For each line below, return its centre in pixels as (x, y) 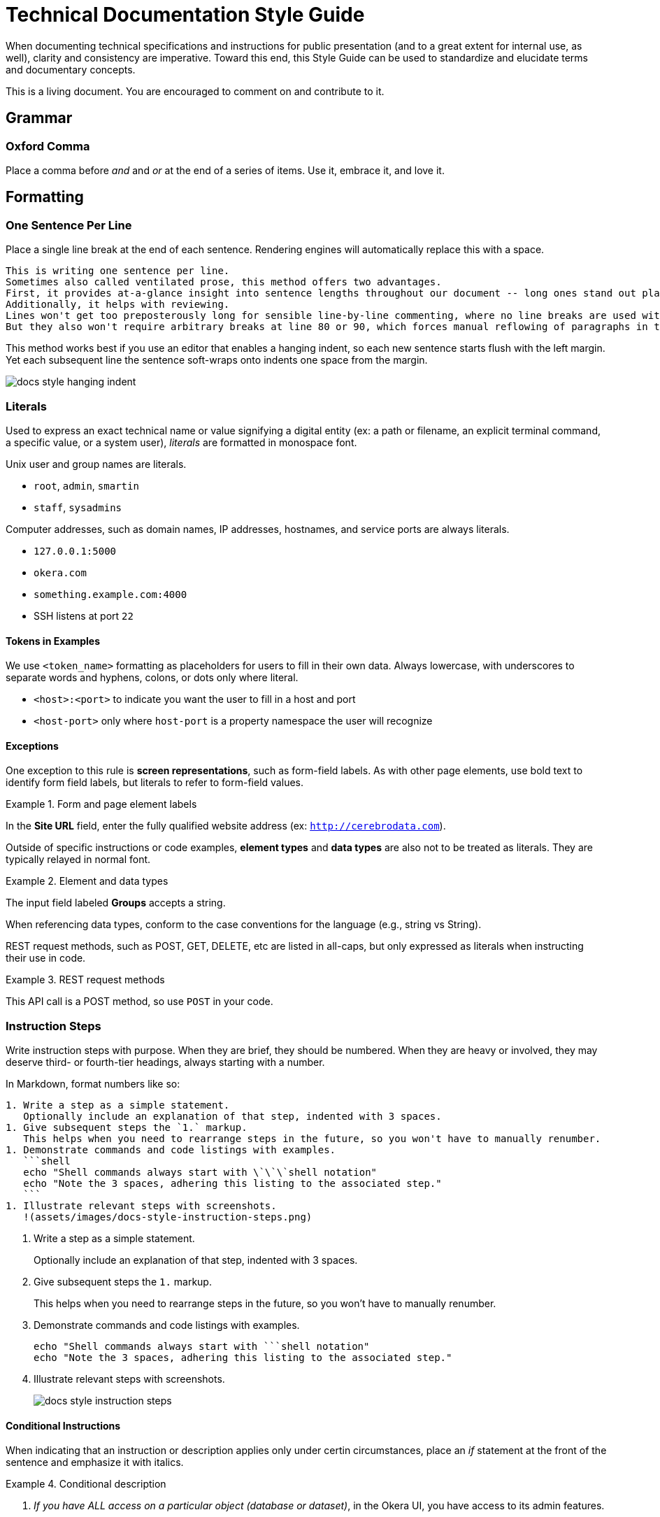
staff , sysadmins (78, 507)
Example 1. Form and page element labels (101, 804)
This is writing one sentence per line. (118, 271)
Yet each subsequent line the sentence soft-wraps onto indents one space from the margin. (217, 360)
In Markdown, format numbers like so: (93, 1084)
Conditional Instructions (63, 1425)
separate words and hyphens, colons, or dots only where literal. (152, 678)
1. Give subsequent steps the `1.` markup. (127, 1128)
